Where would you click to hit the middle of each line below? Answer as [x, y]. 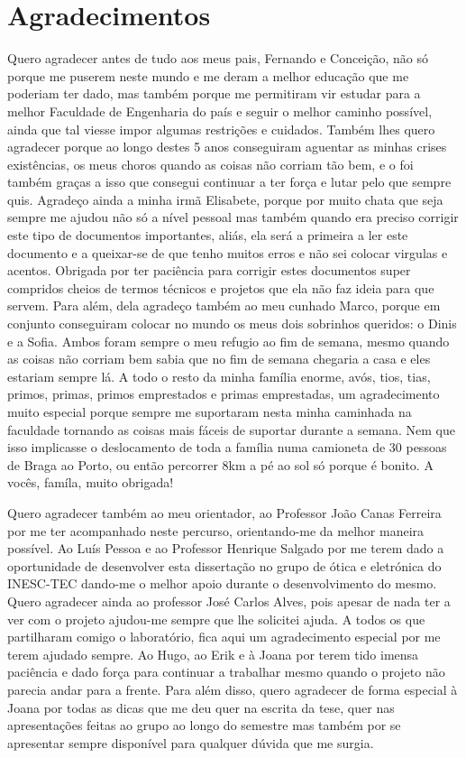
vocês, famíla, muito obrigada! [91, 482]
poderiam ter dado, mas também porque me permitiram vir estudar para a [214, 93]
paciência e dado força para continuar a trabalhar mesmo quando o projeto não [226, 672]
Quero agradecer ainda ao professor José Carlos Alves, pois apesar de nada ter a [229, 601]
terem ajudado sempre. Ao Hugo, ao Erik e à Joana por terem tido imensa [213, 654]
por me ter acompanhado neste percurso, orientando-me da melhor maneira [216, 530]
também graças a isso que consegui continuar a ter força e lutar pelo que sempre [229, 182]
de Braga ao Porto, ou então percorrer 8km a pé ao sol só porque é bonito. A [220, 464]
